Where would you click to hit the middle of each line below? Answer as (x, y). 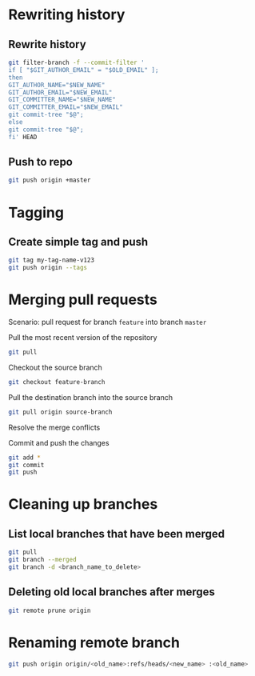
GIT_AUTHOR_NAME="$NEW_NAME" (57, 85)
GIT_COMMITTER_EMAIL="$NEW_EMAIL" (66, 107)
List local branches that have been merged (117, 534)
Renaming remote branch (94, 642)
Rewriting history (67, 15)
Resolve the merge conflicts (54, 427)
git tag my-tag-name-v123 (51, 260)
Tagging (36, 212)
